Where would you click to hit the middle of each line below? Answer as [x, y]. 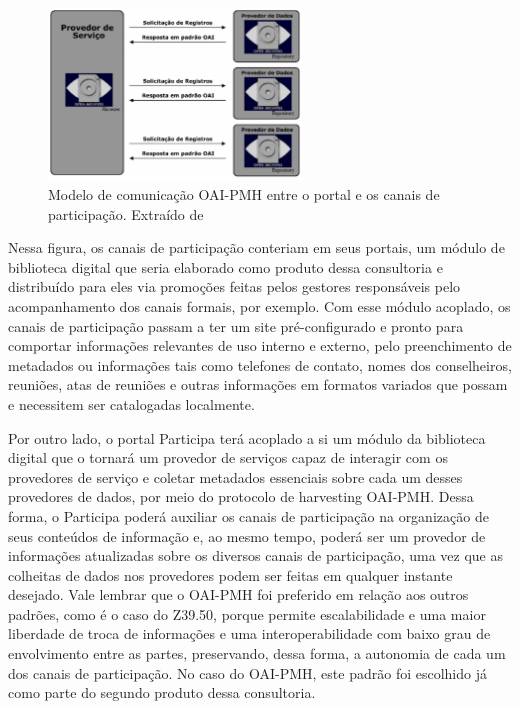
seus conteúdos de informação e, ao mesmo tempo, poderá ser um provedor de [247, 535]
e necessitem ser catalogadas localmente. [131, 403]
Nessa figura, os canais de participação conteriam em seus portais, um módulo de [256, 247]
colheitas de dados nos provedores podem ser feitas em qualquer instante [230, 574]
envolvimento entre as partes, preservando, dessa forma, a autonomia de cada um [257, 653]
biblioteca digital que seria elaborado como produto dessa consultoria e [225, 266]
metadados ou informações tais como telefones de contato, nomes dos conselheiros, [260, 364]
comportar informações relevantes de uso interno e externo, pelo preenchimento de [260, 345]
